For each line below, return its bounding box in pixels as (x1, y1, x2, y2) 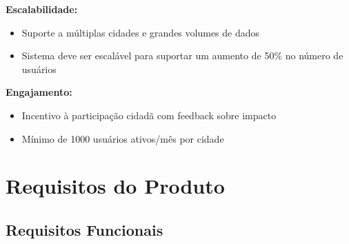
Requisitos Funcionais (6, 218, 163, 240)
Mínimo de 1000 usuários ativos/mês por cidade (21, 131, 224, 145)
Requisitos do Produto (6, 172, 225, 200)
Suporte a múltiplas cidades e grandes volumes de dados (21, 25, 260, 39)
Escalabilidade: (6, 2, 78, 16)
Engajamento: (6, 85, 72, 99)
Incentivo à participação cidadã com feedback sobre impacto (21, 108, 277, 122)
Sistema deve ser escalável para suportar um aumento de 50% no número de (21, 48, 343, 63)
